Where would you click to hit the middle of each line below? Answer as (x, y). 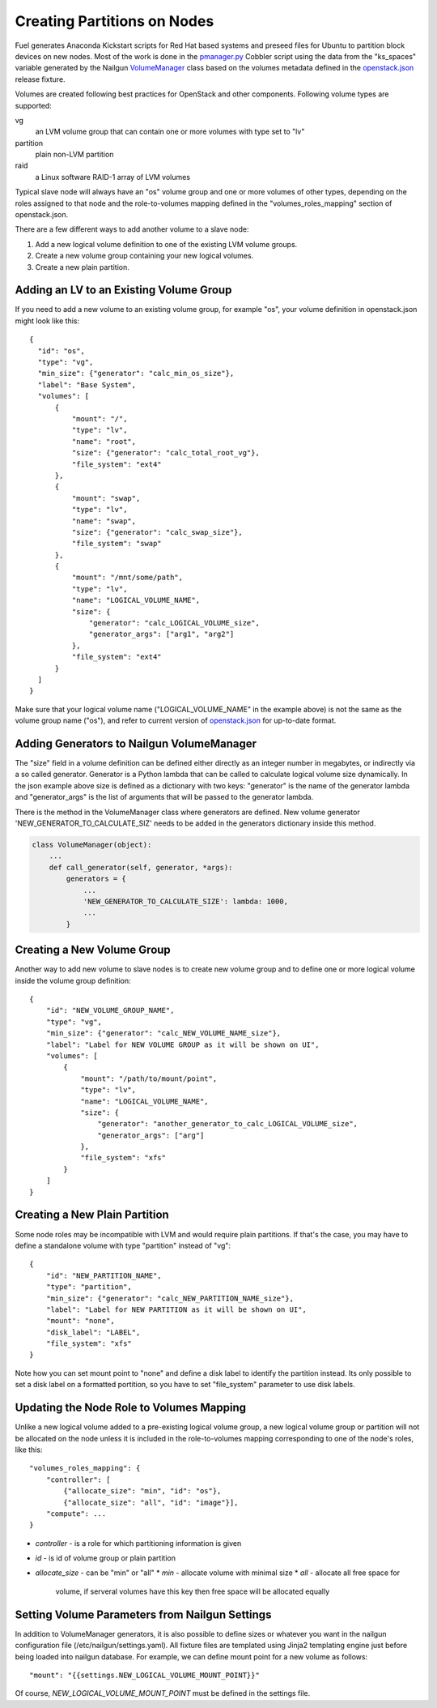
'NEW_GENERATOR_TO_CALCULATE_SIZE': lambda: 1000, (186, 901)
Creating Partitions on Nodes (115, 21)
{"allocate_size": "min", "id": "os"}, (142, 1491)
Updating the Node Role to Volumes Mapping (131, 1408)
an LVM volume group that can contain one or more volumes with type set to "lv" (170, 132)
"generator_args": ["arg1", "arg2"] (162, 634)
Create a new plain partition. (82, 267)
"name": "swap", (104, 521)
